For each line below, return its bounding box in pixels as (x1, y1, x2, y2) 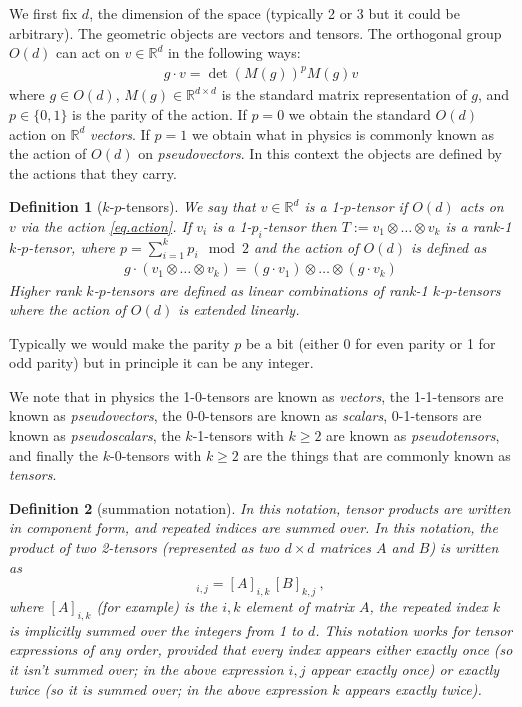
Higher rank (9, 279, 82, 300)
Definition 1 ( (9, 196, 103, 217)
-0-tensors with (110, 444, 202, 465)
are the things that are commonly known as (243, 444, 511, 465)
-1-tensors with (192, 425, 284, 446)
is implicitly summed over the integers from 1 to (9, 619, 303, 640)
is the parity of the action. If (72, 103, 247, 124)
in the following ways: (167, 42, 301, 63)
